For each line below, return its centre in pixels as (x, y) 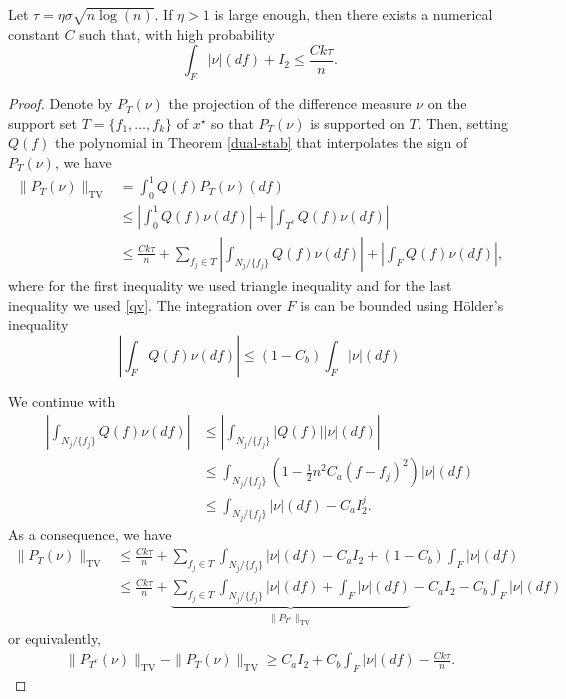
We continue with (62, 400)
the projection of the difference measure (290, 103)
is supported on (357, 122)
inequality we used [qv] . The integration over (145, 304)
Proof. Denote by (60, 103)
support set (43, 122)
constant (34, 33)
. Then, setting (463, 122)
